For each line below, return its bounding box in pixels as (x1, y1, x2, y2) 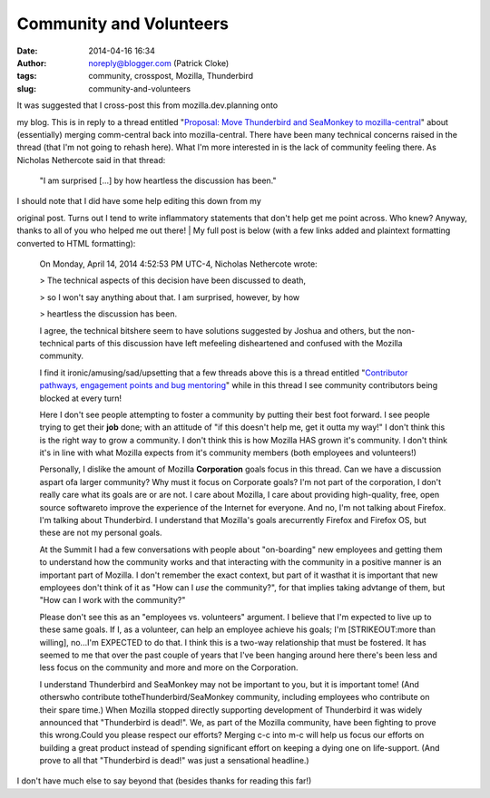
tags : (16, 71, 37, 82)
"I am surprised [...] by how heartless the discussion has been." (39, 175, 277, 186)
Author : (16, 57, 47, 68)
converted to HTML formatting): (16, 238, 136, 248)
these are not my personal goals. (39, 527, 162, 539)
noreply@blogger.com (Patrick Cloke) (88, 57, 230, 68)
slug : (16, 83, 36, 94)
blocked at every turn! (39, 393, 122, 404)
